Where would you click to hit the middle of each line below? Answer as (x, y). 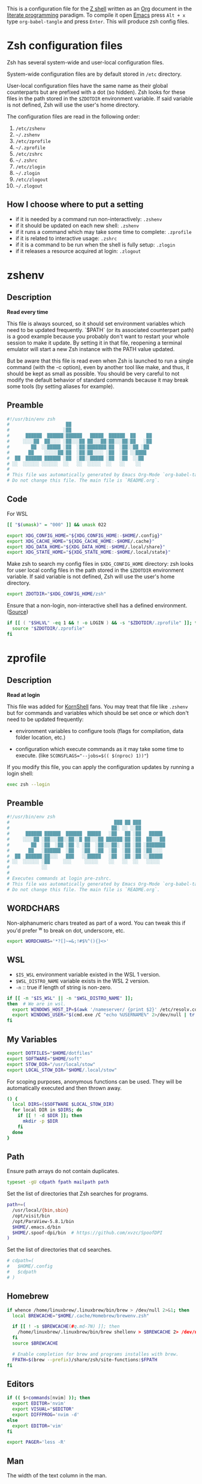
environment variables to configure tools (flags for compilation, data (100, 731)
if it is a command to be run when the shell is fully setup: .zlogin (95, 244)
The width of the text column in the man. (57, 1476)
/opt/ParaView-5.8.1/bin (43, 1221)
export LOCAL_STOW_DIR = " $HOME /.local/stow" (62, 1070)
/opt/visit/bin (31, 1216)
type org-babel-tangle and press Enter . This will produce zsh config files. (98, 21)
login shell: (20, 773)
